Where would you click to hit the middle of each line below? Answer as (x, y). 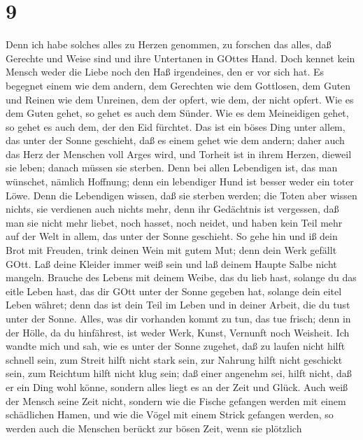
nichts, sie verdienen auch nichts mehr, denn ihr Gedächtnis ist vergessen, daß (172, 209)
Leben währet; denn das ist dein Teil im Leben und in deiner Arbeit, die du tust (178, 305)
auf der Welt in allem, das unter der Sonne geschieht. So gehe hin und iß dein (172, 236)
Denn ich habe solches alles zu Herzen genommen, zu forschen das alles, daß (169, 44)
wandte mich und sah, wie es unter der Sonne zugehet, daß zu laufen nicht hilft (176, 346)
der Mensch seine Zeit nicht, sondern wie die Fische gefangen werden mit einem (176, 400)
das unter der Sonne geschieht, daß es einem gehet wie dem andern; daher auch (175, 140)
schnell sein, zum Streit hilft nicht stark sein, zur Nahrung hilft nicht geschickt (174, 359)
